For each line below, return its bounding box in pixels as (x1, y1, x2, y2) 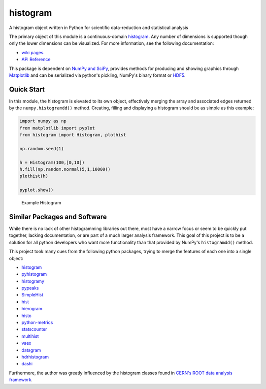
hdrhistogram (21, 354, 49, 359)
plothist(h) (19, 173, 49, 179)
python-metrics (21, 320, 53, 325)
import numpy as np (19, 118, 66, 124)
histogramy (21, 278, 44, 284)
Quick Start (9, 85, 45, 94)
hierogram (21, 306, 43, 312)
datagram (21, 347, 41, 353)
